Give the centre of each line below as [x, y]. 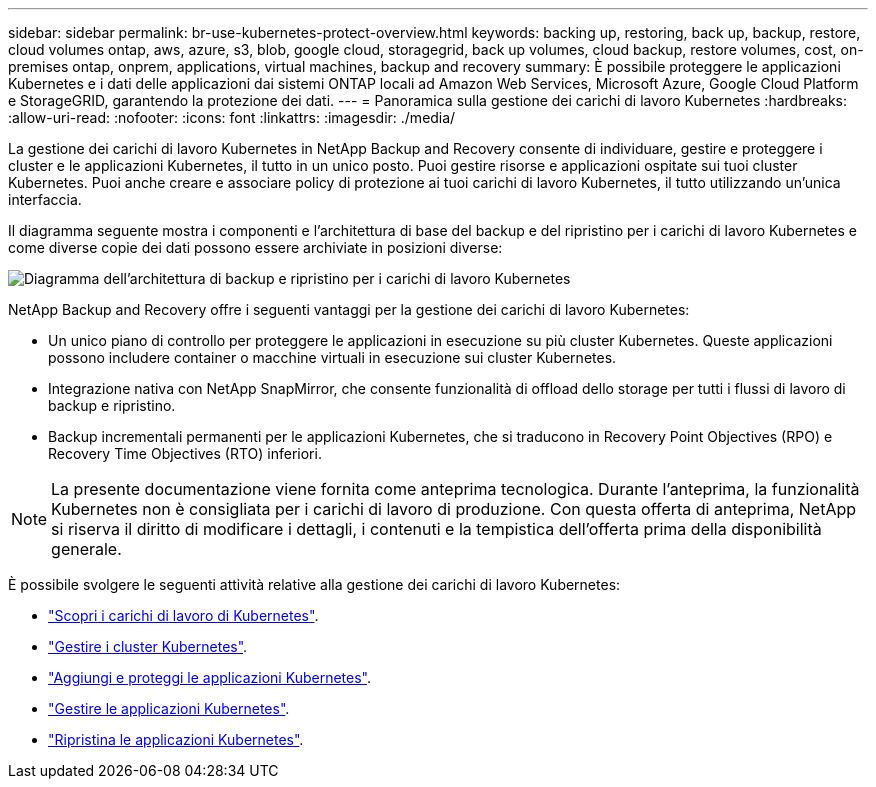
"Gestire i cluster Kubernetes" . [148, 646]
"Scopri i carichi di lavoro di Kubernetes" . [183, 615]
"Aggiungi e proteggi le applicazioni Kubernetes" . [209, 677]
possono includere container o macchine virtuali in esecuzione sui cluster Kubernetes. [332, 357]
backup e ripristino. [112, 405]
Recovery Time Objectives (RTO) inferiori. [185, 453]
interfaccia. [45, 199]
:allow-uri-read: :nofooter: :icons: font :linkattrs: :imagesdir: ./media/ [232, 117]
